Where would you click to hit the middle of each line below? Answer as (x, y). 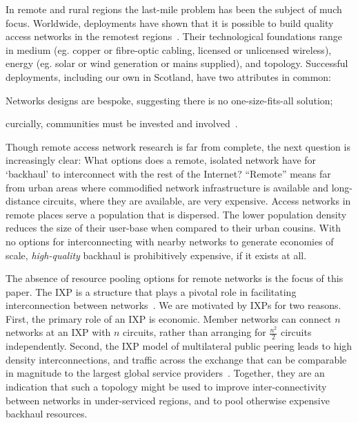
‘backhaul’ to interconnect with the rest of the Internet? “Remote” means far (168, 173)
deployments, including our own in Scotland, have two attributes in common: (168, 76)
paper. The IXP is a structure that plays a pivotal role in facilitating (151, 291)
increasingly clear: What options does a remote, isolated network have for (161, 160)
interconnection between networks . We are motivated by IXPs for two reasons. (173, 305)
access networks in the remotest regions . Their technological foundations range (174, 36)
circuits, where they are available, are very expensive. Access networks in (197, 201)
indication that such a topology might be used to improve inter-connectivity (166, 387)
